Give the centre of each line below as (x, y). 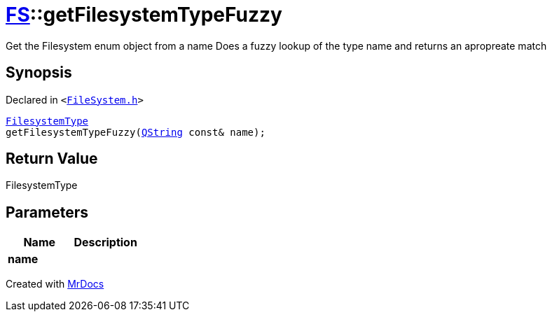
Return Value (52, 159)
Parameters (47, 212)
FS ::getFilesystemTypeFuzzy (144, 15)
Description (105, 242)
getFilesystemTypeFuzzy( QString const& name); (136, 132)
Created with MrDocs (55, 284)
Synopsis (39, 73)
